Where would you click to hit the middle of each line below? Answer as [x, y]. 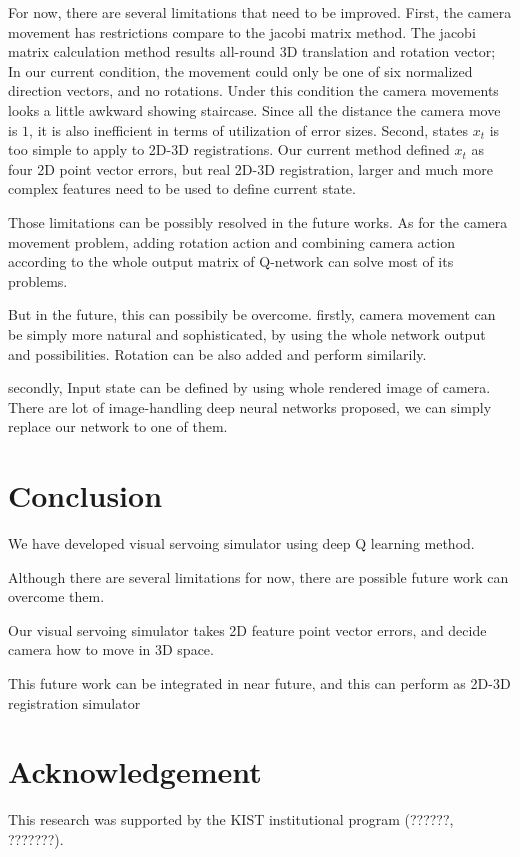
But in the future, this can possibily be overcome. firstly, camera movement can [252, 314]
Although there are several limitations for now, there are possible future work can [258, 576]
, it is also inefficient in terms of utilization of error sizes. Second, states [249, 129]
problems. [38, 280]
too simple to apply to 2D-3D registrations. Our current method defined [229, 149]
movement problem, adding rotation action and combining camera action [231, 241]
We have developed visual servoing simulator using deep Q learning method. [241, 543]
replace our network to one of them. [118, 426]
